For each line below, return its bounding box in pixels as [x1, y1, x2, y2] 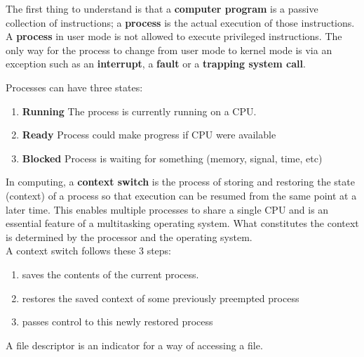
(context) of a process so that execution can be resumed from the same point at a [6, 188, 357, 202]
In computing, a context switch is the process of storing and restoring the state [6, 174, 355, 189]
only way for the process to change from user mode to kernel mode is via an [6, 42, 332, 57]
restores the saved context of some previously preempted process [22, 290, 299, 305]
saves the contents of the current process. [22, 266, 199, 281]
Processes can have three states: [6, 79, 143, 94]
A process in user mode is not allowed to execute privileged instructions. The [6, 29, 342, 44]
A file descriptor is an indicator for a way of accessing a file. [6, 337, 263, 352]
